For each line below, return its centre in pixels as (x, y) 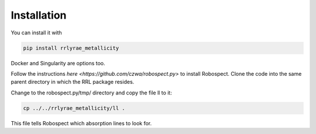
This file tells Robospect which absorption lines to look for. (81, 123)
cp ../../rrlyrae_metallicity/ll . (74, 108)
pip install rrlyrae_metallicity (71, 48)
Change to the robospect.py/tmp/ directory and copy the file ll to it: (91, 93)
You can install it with (37, 33)
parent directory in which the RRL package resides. (73, 82)
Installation (39, 15)
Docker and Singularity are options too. (58, 63)
